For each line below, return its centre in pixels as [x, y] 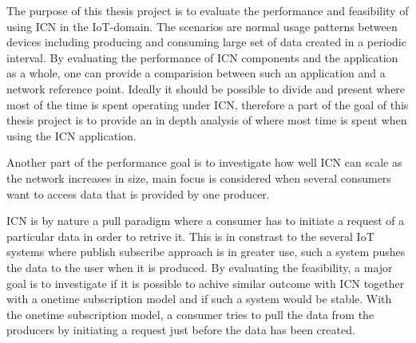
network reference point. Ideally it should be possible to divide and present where [206, 88]
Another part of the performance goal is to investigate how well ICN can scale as [204, 162]
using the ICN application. [71, 135]
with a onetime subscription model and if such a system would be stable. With [199, 299]
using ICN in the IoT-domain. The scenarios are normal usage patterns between [202, 26]
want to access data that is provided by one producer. [138, 193]
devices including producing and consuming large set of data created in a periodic [206, 42]
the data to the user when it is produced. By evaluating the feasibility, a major [200, 267]
